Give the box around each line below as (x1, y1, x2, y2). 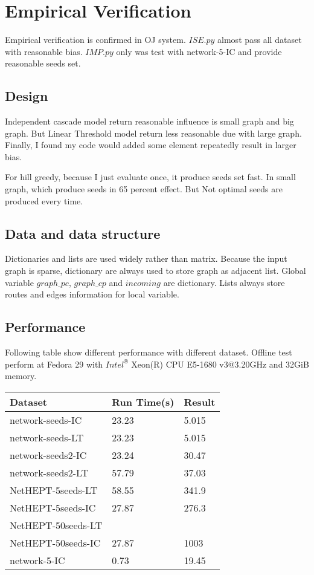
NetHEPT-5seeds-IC (10, 500, 96, 515)
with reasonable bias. (5, 45, 83, 57)
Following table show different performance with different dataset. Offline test (5, 346, 292, 359)
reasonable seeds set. (5, 57, 81, 70)
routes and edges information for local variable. (5, 288, 179, 300)
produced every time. (5, 194, 83, 207)
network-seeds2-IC (10, 447, 87, 462)
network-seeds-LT (10, 430, 84, 444)
